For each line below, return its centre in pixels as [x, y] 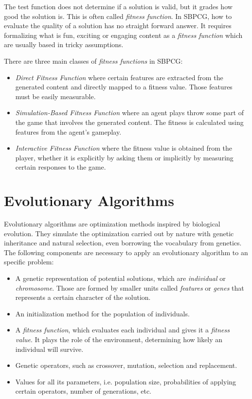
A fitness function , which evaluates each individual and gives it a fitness [123, 330]
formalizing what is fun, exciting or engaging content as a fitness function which [123, 35]
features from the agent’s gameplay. [68, 131]
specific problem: [29, 262]
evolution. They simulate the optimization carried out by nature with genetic [119, 233]
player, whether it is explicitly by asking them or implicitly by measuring [124, 157]
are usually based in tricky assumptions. [64, 44]
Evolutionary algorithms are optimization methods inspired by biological [112, 224]
